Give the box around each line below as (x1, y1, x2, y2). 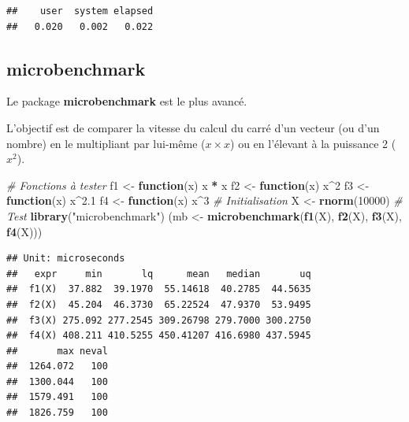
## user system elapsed (6, 6, 154, 17)
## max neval (6, 345, 108, 357)
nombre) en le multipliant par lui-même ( (6, 135, 206, 151)
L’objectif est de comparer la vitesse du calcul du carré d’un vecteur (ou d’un (6, 119, 380, 135)
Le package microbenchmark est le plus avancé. (6, 93, 247, 109)
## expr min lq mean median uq (6, 268, 311, 279)
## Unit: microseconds (6, 253, 125, 265)
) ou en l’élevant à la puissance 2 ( (230, 135, 396, 151)
